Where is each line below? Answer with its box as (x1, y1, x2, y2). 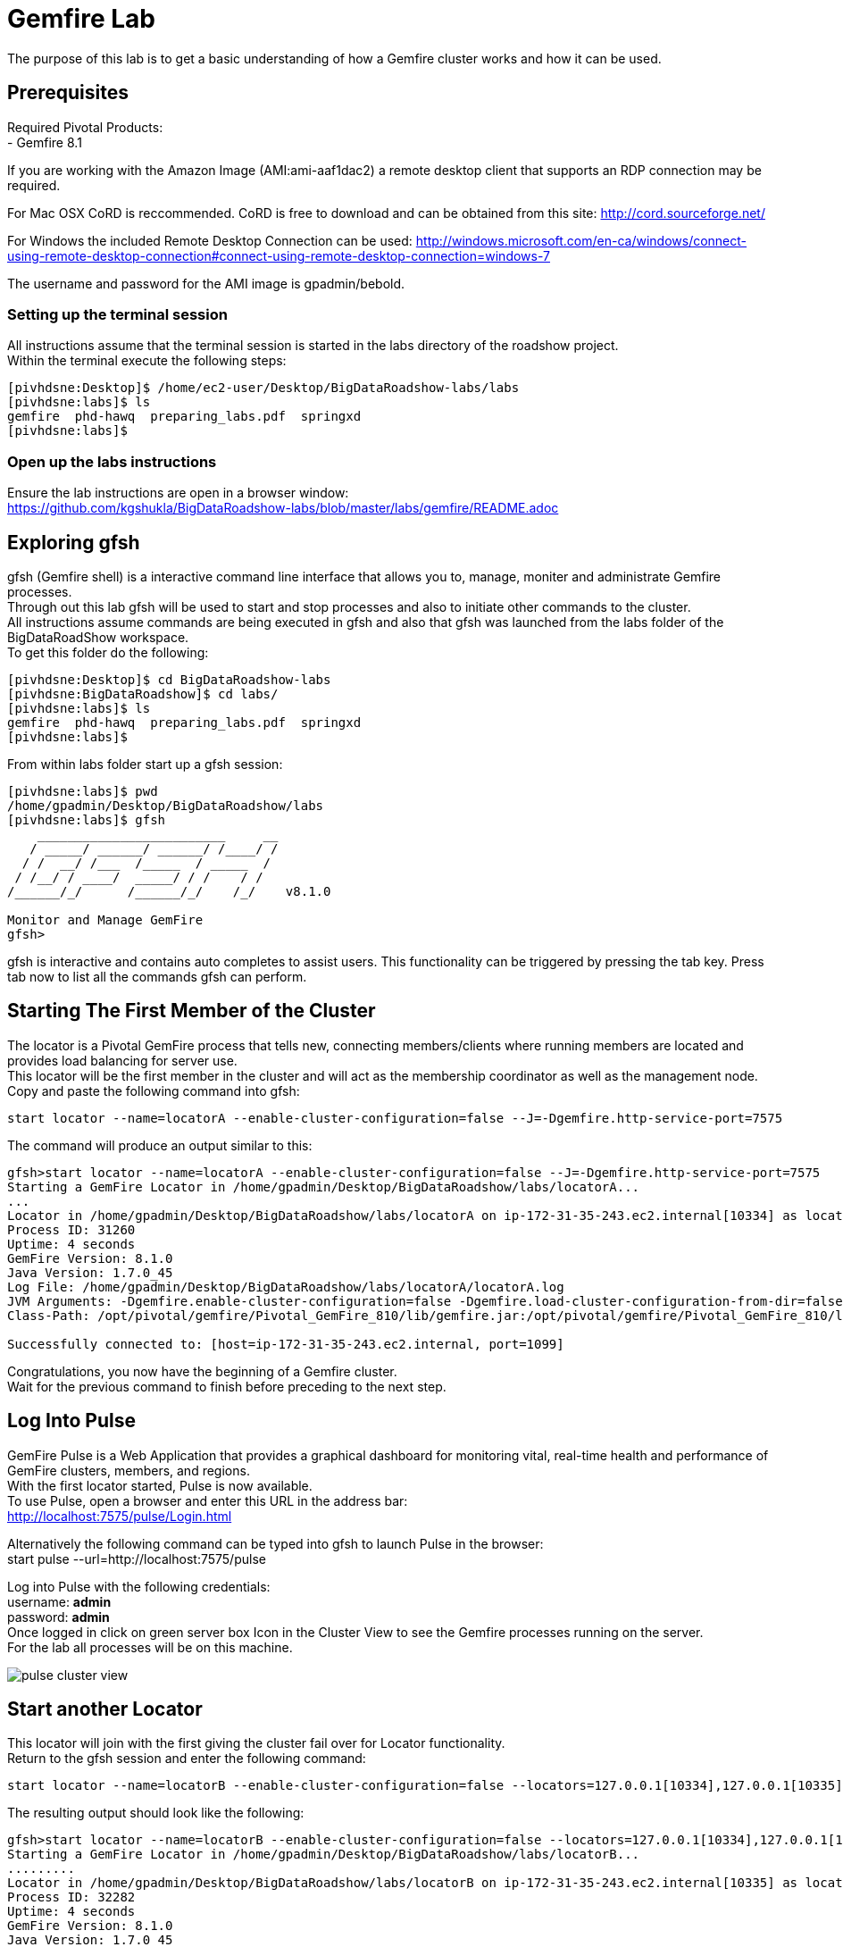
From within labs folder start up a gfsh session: (7, 756, 283, 772)
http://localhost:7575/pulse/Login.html (7, 1508, 232, 1524)
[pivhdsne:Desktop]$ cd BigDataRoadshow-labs (7, 672, 331, 687)
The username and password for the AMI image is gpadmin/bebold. (7, 275, 405, 291)
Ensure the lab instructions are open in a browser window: (7, 485, 349, 501)
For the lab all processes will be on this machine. (7, 1639, 293, 1655)
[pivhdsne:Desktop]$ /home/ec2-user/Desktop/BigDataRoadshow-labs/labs (7, 380, 520, 396)
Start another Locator (7, 1698, 203, 1721)
